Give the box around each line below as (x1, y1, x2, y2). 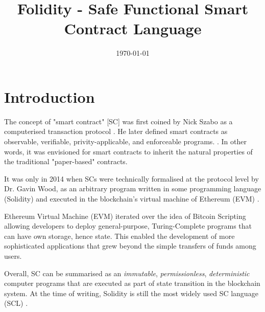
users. (4, 250, 22, 261)
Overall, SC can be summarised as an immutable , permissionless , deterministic (4, 268, 250, 278)
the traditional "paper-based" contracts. (4, 156, 128, 167)
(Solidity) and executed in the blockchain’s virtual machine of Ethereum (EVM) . (4, 193, 259, 204)
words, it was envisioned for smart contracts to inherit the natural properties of (4, 146, 253, 157)
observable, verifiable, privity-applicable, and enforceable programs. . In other (4, 136, 247, 147)
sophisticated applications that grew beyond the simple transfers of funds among (4, 240, 256, 251)
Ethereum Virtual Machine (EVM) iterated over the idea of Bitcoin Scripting (4, 210, 246, 221)
